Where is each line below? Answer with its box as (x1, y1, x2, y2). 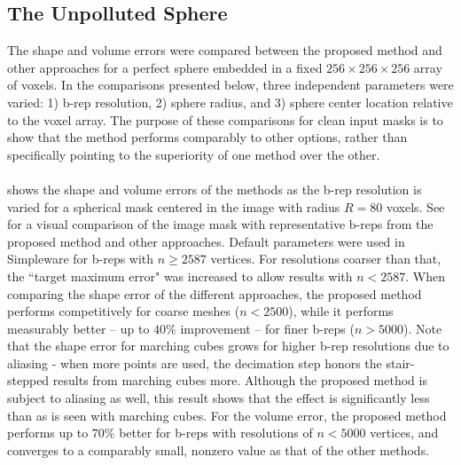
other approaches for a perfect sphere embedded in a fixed (7, 58, 323, 76)
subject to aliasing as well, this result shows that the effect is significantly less (7, 389, 430, 407)
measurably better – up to (7, 319, 150, 337)
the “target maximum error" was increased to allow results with (7, 266, 353, 285)
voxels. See (386, 197, 445, 216)
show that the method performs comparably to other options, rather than (7, 128, 408, 146)
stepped (7, 371, 50, 390)
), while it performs (288, 302, 394, 320)
